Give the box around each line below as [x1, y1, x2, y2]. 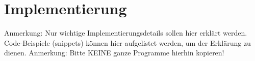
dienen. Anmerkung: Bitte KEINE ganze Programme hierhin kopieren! [4, 47, 224, 58]
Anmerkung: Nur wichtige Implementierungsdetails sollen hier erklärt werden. [4, 27, 247, 38]
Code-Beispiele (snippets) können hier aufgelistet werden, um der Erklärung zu [4, 37, 251, 48]
